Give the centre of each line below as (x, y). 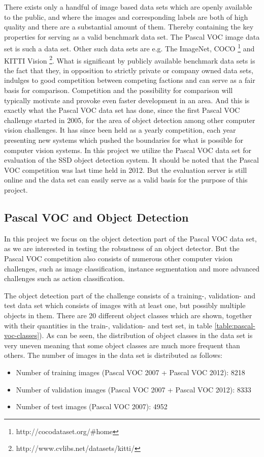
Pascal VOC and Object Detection (96, 217)
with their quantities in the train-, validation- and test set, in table (108, 325)
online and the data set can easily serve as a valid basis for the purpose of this (126, 180)
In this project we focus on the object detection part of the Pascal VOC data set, (130, 238)
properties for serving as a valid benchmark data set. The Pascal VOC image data (132, 36)
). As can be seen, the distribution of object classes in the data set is (146, 335)
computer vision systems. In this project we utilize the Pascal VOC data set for (128, 150)
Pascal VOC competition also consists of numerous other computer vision (118, 258)
